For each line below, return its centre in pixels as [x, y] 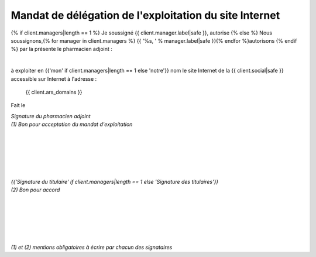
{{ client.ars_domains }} [54, 92]
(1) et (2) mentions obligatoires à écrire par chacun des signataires [92, 247]
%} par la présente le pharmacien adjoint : [61, 49]
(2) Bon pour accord [35, 190]
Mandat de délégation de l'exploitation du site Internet [145, 15]
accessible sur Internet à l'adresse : [54, 78]
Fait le [18, 105]
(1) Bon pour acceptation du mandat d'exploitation [72, 124]
